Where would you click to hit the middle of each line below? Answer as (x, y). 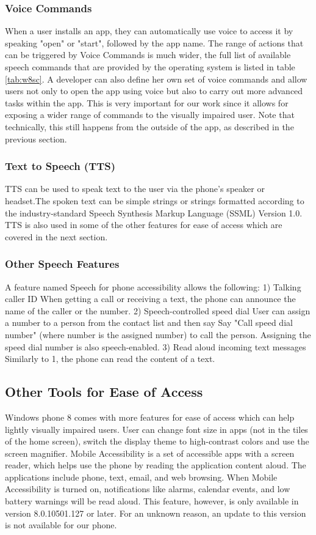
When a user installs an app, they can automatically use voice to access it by (149, 31)
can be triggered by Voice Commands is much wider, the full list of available (148, 55)
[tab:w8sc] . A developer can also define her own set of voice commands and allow (156, 79)
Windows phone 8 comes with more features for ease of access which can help (150, 417)
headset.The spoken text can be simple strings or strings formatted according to (155, 200)
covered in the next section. (56, 236)
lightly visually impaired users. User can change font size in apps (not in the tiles (156, 429)
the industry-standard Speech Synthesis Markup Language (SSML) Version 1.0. (154, 212)
